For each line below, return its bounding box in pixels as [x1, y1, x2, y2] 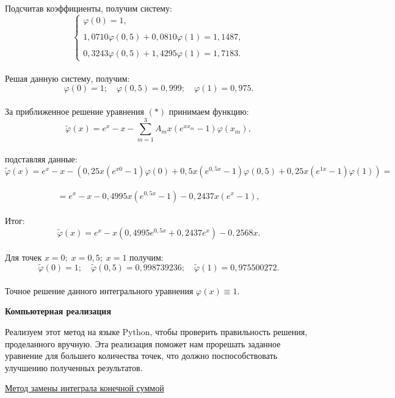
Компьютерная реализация [5, 305, 111, 317]
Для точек [5, 251, 42, 264]
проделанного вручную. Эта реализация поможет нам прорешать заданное [5, 337, 281, 350]
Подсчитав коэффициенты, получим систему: [5, 2, 172, 14]
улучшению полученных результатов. [5, 361, 143, 374]
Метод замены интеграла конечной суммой [5, 382, 164, 394]
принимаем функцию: [169, 105, 249, 118]
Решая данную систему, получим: [5, 71, 130, 84]
